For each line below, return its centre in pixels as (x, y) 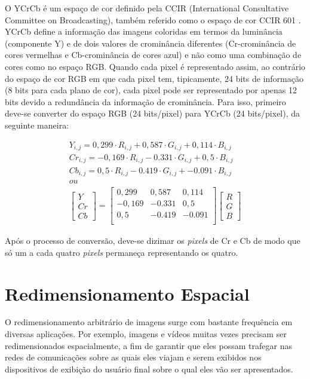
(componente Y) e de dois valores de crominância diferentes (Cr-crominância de (151, 43)
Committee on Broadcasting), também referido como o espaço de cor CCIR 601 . (153, 19)
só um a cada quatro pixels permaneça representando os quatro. (122, 252)
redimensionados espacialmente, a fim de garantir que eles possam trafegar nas (148, 345)
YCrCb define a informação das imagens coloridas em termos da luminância (144, 31)
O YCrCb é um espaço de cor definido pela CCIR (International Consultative (147, 8)
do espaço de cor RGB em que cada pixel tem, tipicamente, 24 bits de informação (154, 78)
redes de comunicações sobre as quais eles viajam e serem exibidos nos (133, 357)
